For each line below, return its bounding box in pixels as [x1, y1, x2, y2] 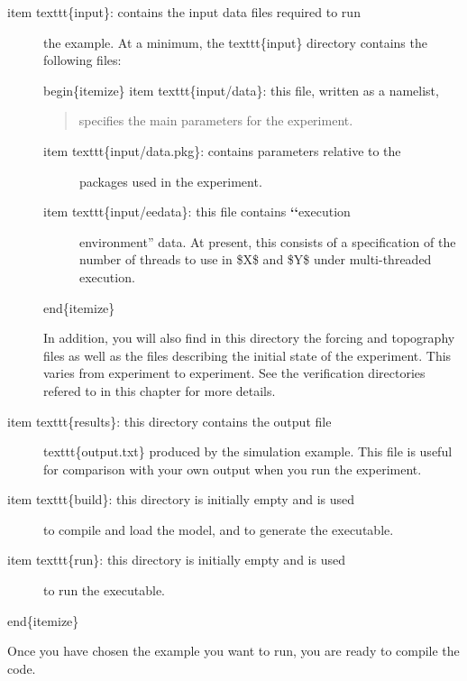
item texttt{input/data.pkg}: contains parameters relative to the [43, 141, 401, 160]
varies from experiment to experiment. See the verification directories [43, 364, 426, 382]
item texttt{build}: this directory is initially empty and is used [7, 490, 355, 509]
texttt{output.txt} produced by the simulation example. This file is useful [43, 442, 453, 461]
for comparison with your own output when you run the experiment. [43, 459, 422, 478]
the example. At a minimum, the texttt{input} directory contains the [43, 32, 427, 51]
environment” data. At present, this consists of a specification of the [79, 232, 456, 251]
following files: [43, 51, 122, 69]
